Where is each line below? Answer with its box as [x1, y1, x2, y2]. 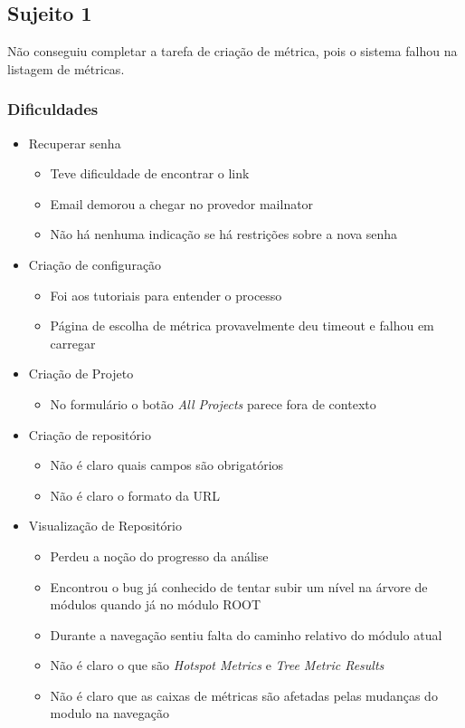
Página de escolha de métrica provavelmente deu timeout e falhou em [50, 316, 434, 335]
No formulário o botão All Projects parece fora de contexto [50, 394, 376, 413]
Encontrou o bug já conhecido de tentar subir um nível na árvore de [50, 577, 428, 596]
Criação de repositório [28, 425, 151, 444]
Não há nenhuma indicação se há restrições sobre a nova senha [50, 225, 398, 244]
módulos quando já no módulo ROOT [50, 595, 261, 614]
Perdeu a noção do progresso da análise [50, 546, 269, 565]
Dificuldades [7, 98, 99, 120]
